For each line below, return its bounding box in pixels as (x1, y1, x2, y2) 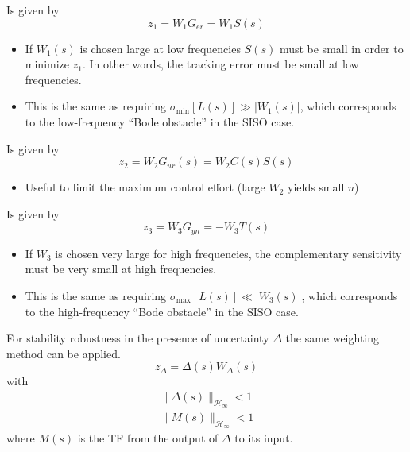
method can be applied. (6, 345, 121, 361)
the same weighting (285, 330, 380, 346)
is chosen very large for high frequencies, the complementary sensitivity (55, 245, 402, 261)
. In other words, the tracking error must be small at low (82, 56, 359, 72)
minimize (25, 56, 70, 72)
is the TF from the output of (77, 430, 219, 446)
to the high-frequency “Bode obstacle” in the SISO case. (25, 303, 299, 319)
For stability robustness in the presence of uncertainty (6, 330, 269, 346)
